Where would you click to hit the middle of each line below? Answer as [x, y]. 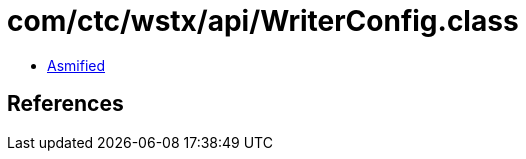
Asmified [76, 65]
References [65, 104]
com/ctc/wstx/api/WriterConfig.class [263, 21]
